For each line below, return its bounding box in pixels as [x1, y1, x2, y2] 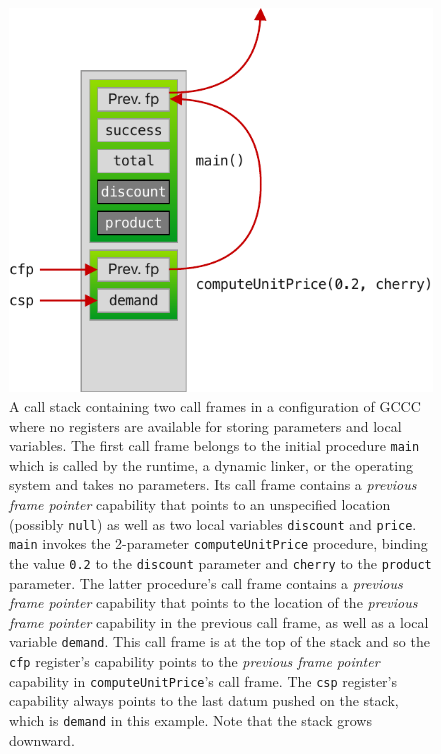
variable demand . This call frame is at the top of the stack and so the [9, 631, 430, 652]
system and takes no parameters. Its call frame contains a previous [9, 474, 417, 495]
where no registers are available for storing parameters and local [9, 415, 402, 436]
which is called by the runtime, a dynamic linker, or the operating [9, 454, 413, 475]
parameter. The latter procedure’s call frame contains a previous [9, 572, 403, 593]
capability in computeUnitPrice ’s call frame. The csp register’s [9, 670, 397, 691]
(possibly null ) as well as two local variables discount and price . [9, 513, 417, 534]
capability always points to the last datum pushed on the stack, [9, 690, 399, 711]
